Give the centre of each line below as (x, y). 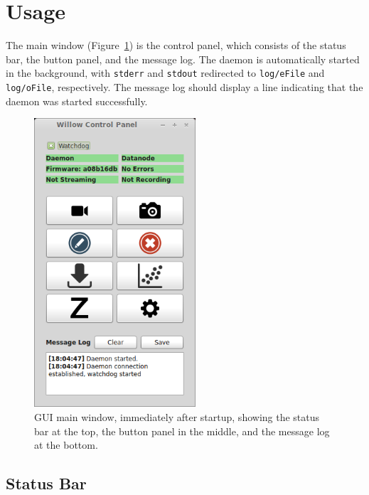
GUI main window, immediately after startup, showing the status (177, 416)
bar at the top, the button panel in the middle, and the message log (182, 431)
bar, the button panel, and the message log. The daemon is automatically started (183, 59)
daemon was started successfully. (77, 101)
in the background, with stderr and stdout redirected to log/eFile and (165, 73)
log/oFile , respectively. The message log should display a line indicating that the (184, 86)
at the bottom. (66, 445)
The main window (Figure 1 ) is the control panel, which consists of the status (176, 45)
